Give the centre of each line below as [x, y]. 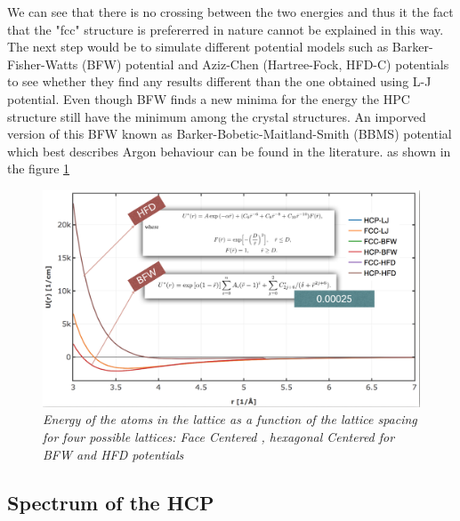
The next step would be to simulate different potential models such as [198, 47]
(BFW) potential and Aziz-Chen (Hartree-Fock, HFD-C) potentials [265, 64]
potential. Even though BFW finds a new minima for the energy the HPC [209, 98]
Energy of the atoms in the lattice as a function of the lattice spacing [230, 419]
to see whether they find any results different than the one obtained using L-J [219, 81]
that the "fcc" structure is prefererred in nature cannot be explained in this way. [226, 29]
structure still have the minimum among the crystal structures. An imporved [217, 116]
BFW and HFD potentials [113, 454]
